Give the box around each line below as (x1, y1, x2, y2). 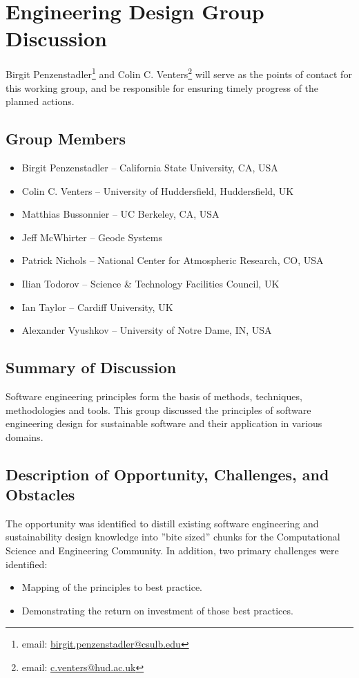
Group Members (6, 128, 126, 149)
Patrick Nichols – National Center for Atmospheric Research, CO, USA (21, 253, 324, 267)
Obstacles (6, 484, 75, 505)
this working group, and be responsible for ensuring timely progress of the (6, 80, 319, 95)
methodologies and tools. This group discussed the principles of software (6, 402, 311, 417)
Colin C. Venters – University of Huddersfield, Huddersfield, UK (21, 183, 294, 198)
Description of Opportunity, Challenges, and (6, 463, 329, 484)
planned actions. (6, 94, 75, 109)
